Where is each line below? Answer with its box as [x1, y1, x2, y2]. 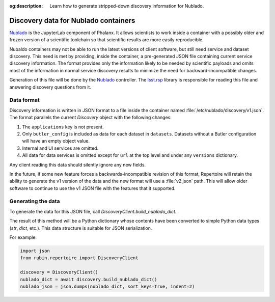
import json [20, 248, 50, 254]
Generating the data [9, 198, 60, 205]
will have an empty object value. [22, 138, 90, 144]
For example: [9, 234, 37, 240]
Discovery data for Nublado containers [9, 16, 135, 25]
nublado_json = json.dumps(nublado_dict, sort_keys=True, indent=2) [20, 283, 195, 289]
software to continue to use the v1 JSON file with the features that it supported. [9, 185, 176, 191]
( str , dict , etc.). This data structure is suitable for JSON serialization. [9, 225, 152, 231]
